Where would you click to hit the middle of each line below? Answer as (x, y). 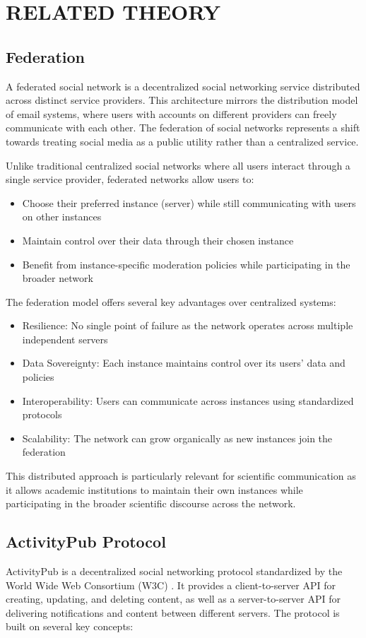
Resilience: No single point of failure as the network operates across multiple (188, 325)
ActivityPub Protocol (86, 542)
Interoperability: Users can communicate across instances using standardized (188, 400)
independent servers (65, 339)
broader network (58, 278)
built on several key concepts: (70, 626)
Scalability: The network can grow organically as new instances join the (177, 438)
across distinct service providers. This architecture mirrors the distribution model (182, 100)
